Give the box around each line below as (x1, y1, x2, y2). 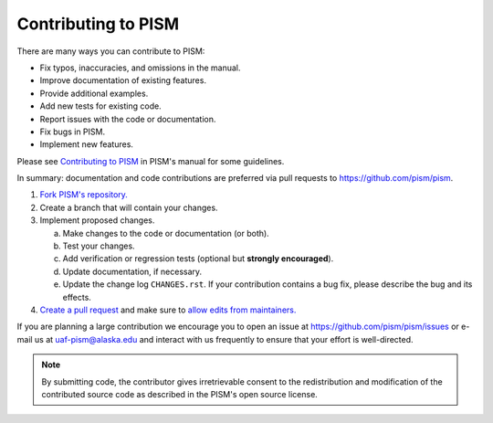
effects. (62, 291, 91, 302)
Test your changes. (62, 240, 136, 251)
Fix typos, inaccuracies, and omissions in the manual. (39, 62, 241, 73)
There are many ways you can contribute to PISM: (16, 46, 205, 57)
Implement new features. (39, 139, 134, 150)
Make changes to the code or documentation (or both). (62, 227, 269, 238)
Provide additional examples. (39, 88, 149, 99)
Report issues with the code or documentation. (39, 113, 216, 124)
